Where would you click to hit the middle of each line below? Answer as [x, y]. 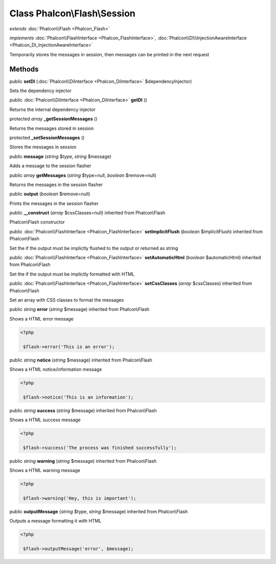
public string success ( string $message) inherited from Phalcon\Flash [83, 410]
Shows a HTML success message [45, 420]
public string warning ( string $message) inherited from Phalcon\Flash [83, 461]
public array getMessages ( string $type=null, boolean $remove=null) [83, 175]
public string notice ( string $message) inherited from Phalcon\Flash [81, 360]
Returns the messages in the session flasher [56, 185]
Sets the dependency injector [40, 91]
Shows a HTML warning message [45, 470]
